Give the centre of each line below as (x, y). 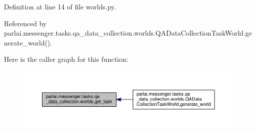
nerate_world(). (28, 42)
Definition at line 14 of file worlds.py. (60, 6)
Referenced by (25, 23)
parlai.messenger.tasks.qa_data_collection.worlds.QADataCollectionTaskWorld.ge (128, 33)
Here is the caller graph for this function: (66, 59)
